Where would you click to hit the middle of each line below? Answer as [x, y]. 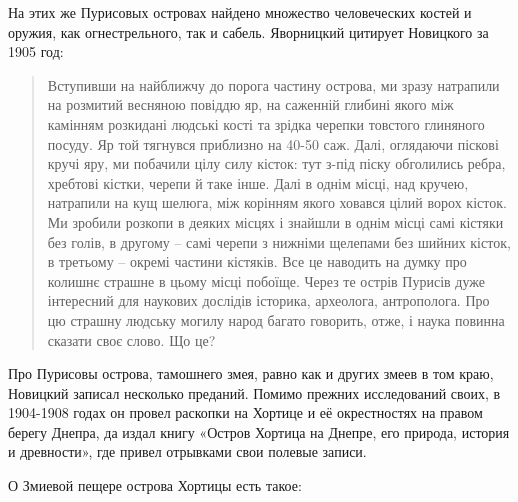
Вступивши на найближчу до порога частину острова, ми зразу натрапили [273, 84]
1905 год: [36, 51]
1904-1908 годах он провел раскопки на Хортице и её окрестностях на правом [245, 412]
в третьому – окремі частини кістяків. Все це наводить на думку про [257, 261]
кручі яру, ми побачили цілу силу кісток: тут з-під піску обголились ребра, [276, 163]
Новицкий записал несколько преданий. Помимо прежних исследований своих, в [254, 392]
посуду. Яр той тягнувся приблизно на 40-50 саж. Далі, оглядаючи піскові [273, 143]
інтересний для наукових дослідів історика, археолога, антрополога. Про [268, 300]
